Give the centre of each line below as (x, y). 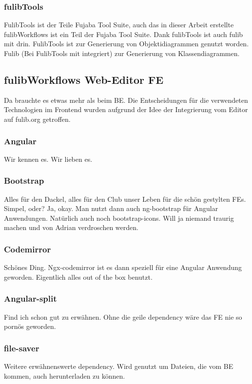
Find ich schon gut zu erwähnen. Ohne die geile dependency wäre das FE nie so (123, 317)
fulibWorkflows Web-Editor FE (84, 79)
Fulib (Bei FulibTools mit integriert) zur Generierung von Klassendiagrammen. (122, 53)
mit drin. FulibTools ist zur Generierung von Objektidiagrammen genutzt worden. (126, 44)
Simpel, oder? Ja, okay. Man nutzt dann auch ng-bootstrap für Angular (111, 208)
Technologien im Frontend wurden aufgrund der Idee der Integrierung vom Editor (126, 109)
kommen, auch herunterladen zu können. (65, 375)
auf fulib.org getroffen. (37, 119)
